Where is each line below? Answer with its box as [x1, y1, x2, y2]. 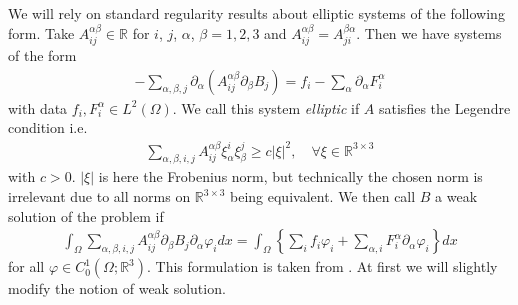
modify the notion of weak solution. [8, 278, 226, 299]
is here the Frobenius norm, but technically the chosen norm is [98, 166, 483, 187]
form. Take [8, 22, 75, 43]
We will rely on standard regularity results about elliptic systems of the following [8, 3, 505, 23]
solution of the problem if [8, 205, 164, 226]
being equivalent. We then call [230, 186, 416, 207]
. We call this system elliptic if [172, 97, 360, 118]
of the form [8, 45, 77, 66]
